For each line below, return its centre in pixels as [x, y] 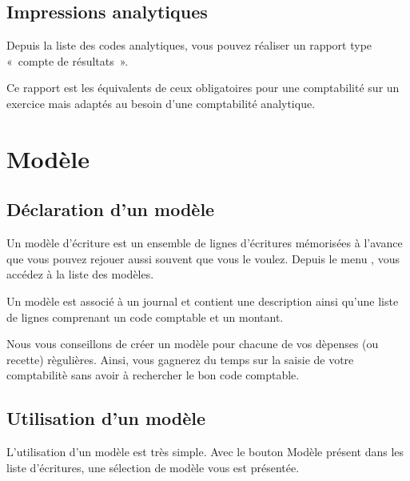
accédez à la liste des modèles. [80, 274]
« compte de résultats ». [68, 60]
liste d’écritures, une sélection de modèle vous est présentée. [153, 467]
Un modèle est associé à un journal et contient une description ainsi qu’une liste [203, 301]
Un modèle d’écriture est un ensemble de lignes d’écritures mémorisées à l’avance [205, 243]
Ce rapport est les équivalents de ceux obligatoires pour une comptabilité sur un [203, 88]
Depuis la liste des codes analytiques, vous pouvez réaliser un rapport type [189, 45]
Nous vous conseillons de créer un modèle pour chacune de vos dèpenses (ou [193, 344]
